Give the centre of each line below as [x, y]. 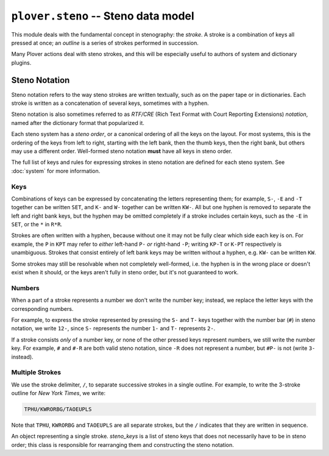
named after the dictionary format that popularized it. [78, 123]
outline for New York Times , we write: [58, 393]
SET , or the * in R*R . [37, 224]
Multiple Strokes [36, 372]
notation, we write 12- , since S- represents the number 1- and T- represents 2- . [113, 329]
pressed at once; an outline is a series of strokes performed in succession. [105, 43]
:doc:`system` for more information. [56, 171]
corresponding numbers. [42, 308]
